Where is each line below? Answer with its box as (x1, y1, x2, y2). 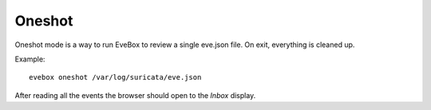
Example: (14, 54, 45, 64)
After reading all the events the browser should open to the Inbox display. (14, 90, 256, 100)
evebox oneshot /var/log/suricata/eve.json (29, 73, 202, 82)
